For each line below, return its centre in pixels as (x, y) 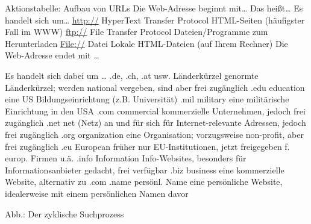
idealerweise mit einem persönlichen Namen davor (97, 193)
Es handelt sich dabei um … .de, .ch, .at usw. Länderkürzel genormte (132, 75)
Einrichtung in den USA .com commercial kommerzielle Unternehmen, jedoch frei (155, 110)
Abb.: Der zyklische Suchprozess (64, 213)
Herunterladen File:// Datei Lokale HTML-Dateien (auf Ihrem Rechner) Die (146, 43)
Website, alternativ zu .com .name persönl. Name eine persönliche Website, (144, 182)
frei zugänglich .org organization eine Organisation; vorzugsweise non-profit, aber (154, 134)
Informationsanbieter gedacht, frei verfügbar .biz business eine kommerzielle (145, 170)
